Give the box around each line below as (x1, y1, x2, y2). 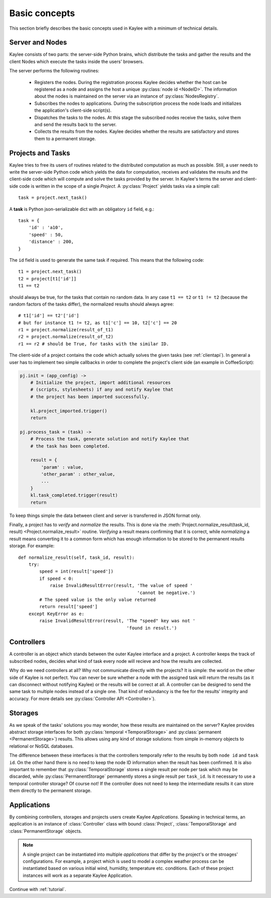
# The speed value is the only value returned (39, 596, 156, 603)
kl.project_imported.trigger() (30, 408, 107, 414)
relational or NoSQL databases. (9, 743, 74, 749)
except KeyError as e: (28, 611, 85, 617)
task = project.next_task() (18, 195, 87, 201)
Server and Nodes (9, 38, 67, 47)
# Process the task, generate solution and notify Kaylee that (30, 436, 190, 442)
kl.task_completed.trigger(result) (30, 492, 118, 498)
